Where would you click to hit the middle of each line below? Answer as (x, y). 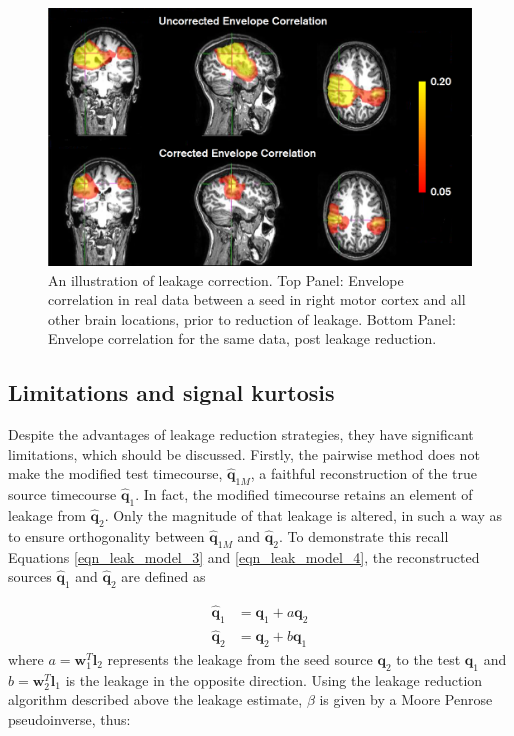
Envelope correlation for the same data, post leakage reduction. (242, 338)
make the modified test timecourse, (115, 473)
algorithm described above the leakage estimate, (155, 699)
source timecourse (62, 494)
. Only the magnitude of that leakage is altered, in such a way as (303, 514)
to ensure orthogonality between (106, 535)
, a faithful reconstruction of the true (363, 473)
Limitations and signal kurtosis (171, 392)
